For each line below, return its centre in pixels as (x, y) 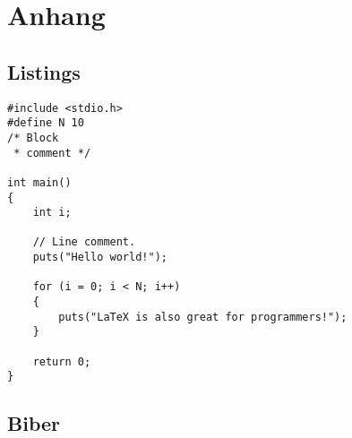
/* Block (33, 137)
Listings (44, 71)
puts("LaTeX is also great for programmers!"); (203, 317)
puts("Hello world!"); (100, 258)
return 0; (62, 361)
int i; (52, 213)
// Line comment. (84, 242)
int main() (39, 182)
